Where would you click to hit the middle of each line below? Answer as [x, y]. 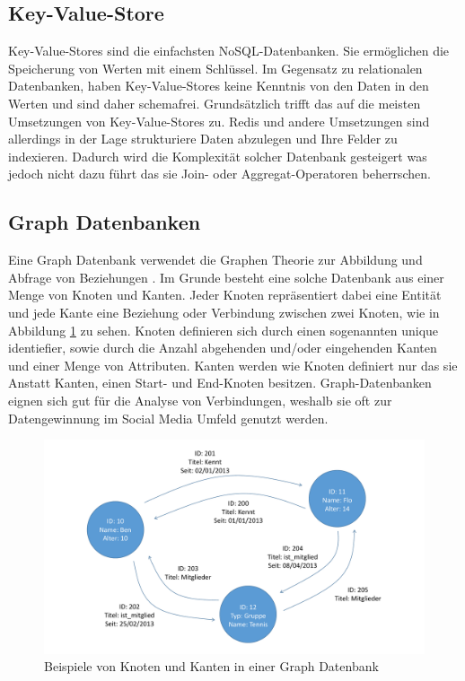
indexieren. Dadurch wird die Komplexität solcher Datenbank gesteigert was [218, 156]
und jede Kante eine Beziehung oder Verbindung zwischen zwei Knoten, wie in [224, 312]
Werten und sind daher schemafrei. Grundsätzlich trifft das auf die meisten [215, 103]
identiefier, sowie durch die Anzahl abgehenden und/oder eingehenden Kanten [223, 348]
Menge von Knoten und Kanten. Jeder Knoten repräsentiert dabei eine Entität [225, 295]
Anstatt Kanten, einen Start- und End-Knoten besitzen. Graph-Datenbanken [220, 383]
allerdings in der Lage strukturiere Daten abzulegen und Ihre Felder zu [203, 139]
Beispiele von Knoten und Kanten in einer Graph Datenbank [211, 666]
